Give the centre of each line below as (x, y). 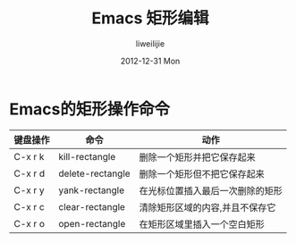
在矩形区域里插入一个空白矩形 (202, 224)
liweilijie (150, 43)
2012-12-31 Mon (150, 61)
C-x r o (30, 223)
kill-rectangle (87, 156)
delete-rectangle (95, 173)
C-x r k (29, 156)
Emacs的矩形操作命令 (89, 109)
